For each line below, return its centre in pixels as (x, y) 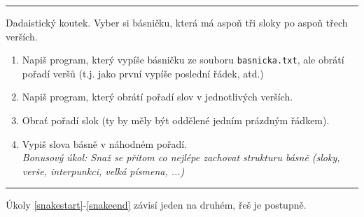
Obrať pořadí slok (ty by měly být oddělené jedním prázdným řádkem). (176, 120)
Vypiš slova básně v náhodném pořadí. (104, 143)
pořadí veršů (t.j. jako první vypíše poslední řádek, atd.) (143, 73)
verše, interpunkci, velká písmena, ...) (103, 171)
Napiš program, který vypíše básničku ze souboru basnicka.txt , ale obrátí (183, 60)
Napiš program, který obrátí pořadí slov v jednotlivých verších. (157, 97)
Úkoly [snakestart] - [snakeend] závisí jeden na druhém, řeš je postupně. (156, 205)
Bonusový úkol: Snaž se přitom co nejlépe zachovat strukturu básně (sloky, (181, 157)
